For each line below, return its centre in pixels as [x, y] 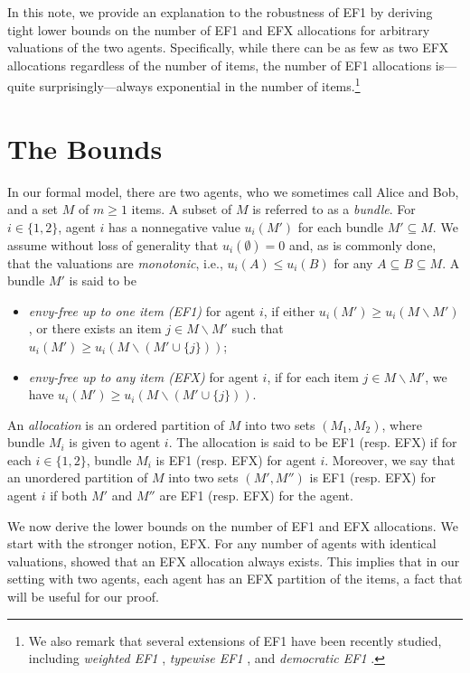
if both [69, 495]
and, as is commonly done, [362, 244]
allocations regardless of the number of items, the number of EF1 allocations [220, 65]
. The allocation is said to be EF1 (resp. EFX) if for [313, 442]
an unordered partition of [78, 477]
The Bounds [85, 148]
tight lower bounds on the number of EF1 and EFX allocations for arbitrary [219, 29]
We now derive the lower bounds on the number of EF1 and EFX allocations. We [233, 525]
